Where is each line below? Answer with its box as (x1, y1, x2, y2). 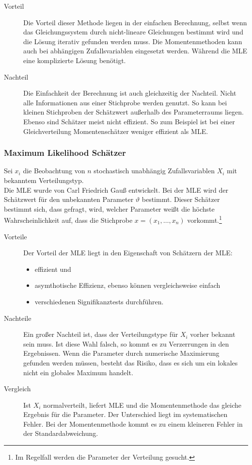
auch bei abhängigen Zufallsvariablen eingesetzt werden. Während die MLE (23, 46, 247, 56)
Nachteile (4, 313, 31, 323)
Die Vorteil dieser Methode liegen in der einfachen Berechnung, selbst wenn (23, 17, 247, 27)
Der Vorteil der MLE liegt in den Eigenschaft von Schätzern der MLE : (23, 248, 233, 258)
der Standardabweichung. (23, 428, 98, 438)
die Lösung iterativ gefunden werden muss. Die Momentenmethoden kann (23, 36, 242, 46)
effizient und (34, 264, 71, 274)
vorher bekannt (190, 329, 236, 339)
